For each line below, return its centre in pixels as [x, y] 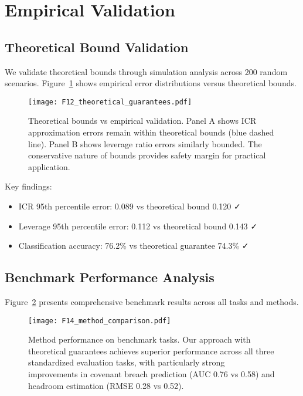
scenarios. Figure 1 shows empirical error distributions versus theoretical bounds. [151, 83]
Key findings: [28, 186]
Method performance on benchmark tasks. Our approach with [139, 339]
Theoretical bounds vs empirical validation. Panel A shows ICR [142, 121]
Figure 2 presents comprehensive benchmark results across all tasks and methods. [152, 301]
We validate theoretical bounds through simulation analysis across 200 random [146, 71]
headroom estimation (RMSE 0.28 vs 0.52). [106, 385]
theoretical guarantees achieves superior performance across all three [151, 351]
